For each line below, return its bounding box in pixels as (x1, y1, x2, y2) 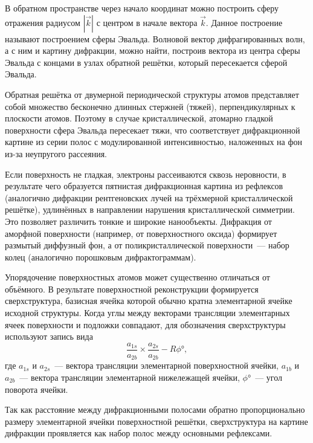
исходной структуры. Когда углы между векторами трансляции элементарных (5, 306, 290, 319)
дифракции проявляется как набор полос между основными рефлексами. (5, 427, 273, 439)
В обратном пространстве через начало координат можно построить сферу (5, 2, 279, 14)
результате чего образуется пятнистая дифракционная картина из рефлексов (5, 179, 283, 192)
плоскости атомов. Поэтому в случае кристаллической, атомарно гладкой (5, 112, 273, 124)
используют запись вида (5, 330, 93, 343)
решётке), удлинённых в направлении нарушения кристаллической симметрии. (5, 203, 295, 216)
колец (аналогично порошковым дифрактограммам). (5, 250, 196, 263)
